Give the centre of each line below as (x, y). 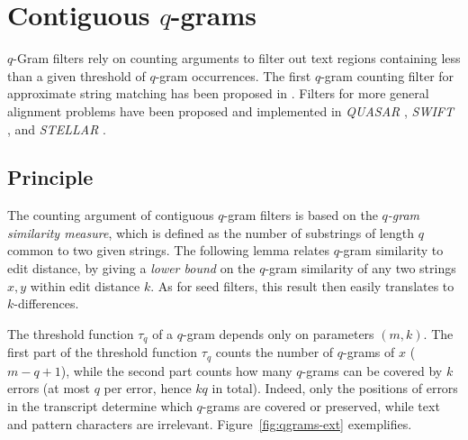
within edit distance (85, 285)
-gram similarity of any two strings (360, 268)
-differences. (46, 303)
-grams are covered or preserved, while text (321, 405)
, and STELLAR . (57, 128)
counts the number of (274, 352)
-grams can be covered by (372, 370)
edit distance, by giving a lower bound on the (131, 268)
